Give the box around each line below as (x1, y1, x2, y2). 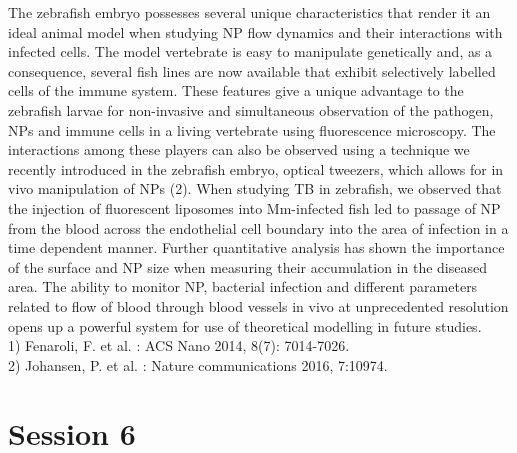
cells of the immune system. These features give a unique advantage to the (8, 80, 464, 101)
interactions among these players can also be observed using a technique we (8, 139, 470, 160)
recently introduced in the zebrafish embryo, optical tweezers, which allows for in (8, 158, 504, 179)
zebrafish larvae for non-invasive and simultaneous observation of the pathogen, (8, 99, 494, 120)
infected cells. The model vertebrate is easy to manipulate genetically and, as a (8, 41, 493, 62)
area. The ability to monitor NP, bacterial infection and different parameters (8, 276, 478, 297)
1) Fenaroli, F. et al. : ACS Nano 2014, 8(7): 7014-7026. (8, 335, 350, 356)
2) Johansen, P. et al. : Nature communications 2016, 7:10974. (8, 354, 388, 375)
